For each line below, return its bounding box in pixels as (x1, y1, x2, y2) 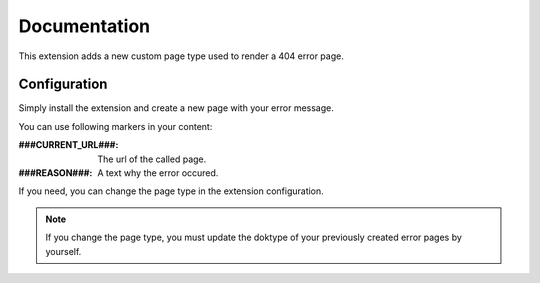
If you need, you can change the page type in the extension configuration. (18, 185, 324, 197)
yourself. (45, 245, 82, 257)
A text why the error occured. (97, 167, 219, 179)
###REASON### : (18, 167, 93, 179)
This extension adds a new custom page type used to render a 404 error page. (18, 50, 344, 62)
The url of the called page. (97, 153, 207, 165)
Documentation (18, 15, 151, 37)
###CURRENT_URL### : (18, 139, 119, 151)
